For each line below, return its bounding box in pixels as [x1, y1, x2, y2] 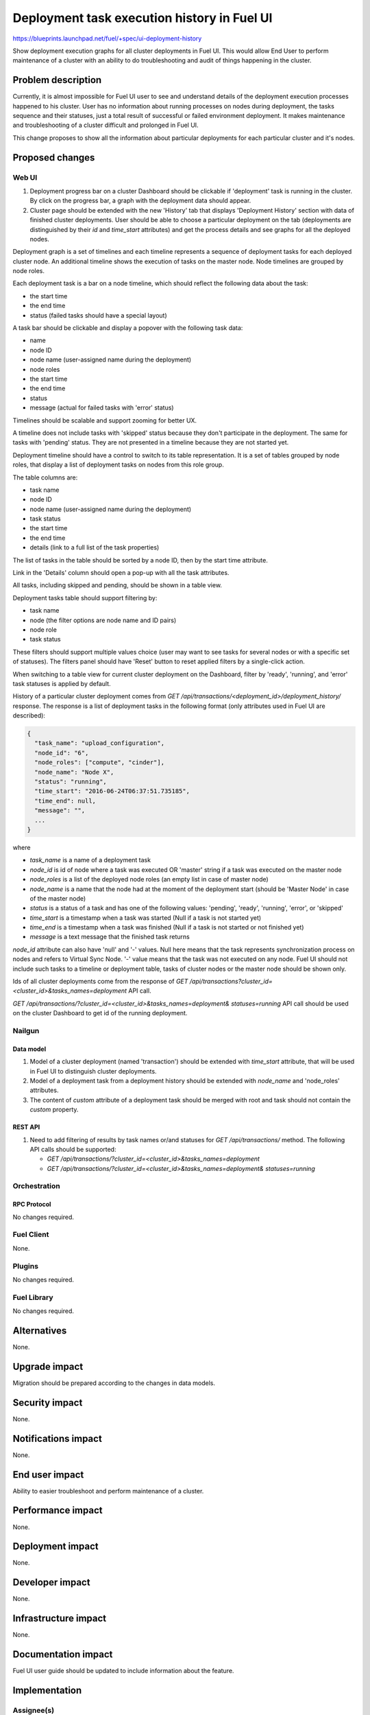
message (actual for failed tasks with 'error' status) [29, 403, 174, 412]
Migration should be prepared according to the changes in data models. [12, 1379, 216, 1387]
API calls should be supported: [29, 1145, 116, 1153]
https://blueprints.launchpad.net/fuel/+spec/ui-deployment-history [12, 34, 202, 43]
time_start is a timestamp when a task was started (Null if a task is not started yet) [29, 913, 262, 922]
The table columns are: [12, 473, 78, 482]
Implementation [12, 1684, 82, 1696]
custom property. [29, 1105, 79, 1114]
